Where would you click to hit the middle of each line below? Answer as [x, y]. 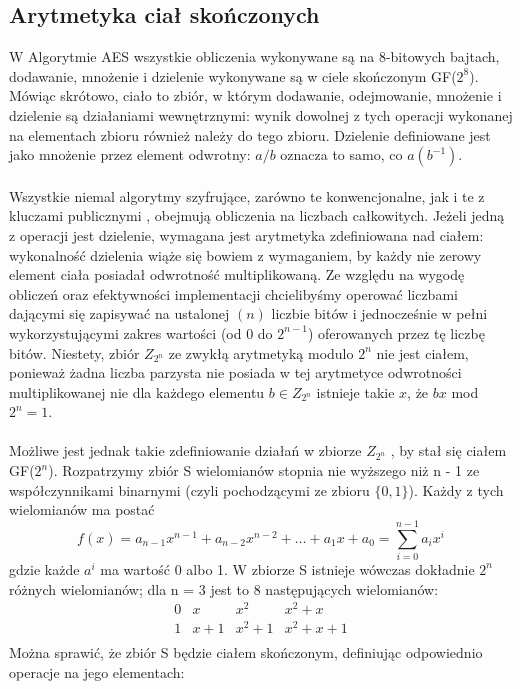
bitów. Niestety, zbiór [74, 352]
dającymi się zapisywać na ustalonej [119, 313]
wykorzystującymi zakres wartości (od [125, 332]
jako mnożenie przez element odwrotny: [130, 154]
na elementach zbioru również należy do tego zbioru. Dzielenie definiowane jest [250, 134]
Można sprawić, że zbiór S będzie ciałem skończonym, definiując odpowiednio [246, 652]
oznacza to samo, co [341, 154]
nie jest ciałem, [422, 352]
